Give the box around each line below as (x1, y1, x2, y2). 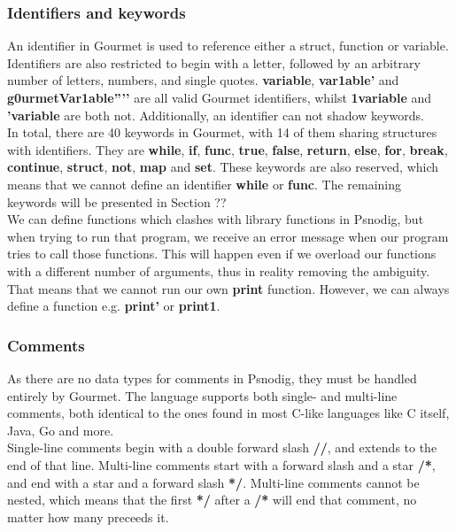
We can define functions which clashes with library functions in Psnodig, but (7, 210, 424, 228)
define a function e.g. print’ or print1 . (7, 297, 220, 315)
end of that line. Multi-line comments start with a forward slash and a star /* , (7, 455, 436, 474)
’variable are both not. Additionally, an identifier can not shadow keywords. (7, 105, 424, 124)
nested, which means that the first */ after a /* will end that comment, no (7, 490, 417, 509)
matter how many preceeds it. (7, 507, 169, 526)
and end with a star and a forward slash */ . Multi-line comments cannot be (7, 473, 420, 491)
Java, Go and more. (7, 420, 114, 439)
